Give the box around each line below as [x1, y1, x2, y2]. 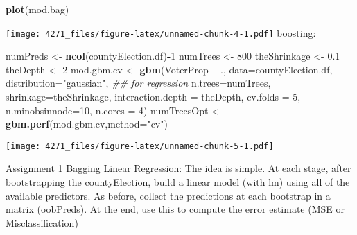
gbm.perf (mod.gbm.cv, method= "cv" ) [6, 116, 168, 131]
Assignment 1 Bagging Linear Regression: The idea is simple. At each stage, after [6, 161, 351, 175]
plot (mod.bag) [6, 2, 69, 16]
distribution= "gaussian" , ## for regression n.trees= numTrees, [6, 76, 271, 90]
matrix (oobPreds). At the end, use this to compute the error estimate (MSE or [6, 202, 345, 216]
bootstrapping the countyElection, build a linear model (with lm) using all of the [6, 175, 350, 189]
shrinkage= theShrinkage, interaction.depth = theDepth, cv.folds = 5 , [6, 89, 301, 104]
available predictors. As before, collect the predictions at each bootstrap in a [6, 188, 331, 202]
